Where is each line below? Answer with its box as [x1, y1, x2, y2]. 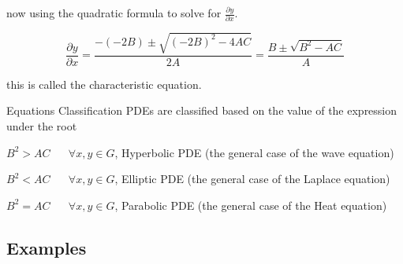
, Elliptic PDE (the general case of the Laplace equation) [114, 170, 390, 187]
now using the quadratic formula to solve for [6, 5, 222, 20]
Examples [6, 235, 87, 259]
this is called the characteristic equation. [6, 75, 202, 92]
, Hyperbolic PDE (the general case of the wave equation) [114, 144, 394, 160]
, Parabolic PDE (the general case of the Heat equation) [114, 196, 387, 213]
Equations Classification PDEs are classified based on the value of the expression [6, 102, 397, 119]
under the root [6, 118, 77, 134]
